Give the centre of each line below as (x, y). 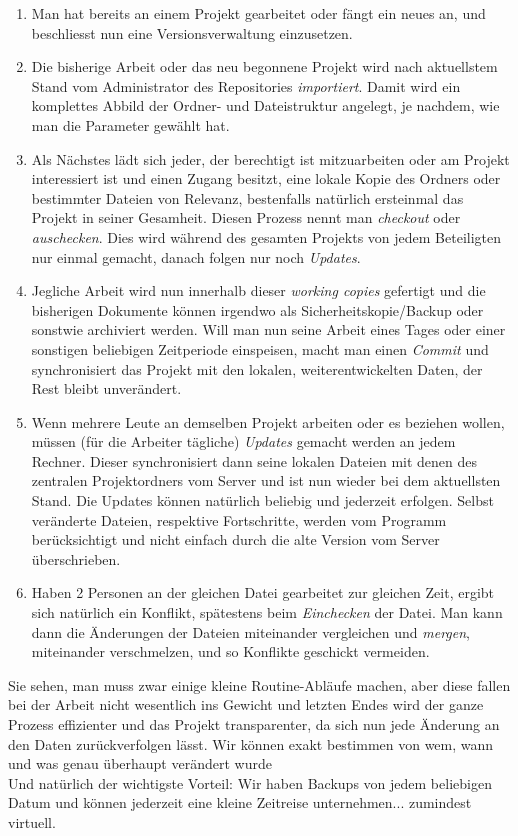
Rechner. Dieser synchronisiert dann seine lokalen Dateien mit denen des (254, 460)
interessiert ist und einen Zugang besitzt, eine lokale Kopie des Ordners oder (266, 178)
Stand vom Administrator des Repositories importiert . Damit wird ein (246, 85)
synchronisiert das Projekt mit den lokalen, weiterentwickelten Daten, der (257, 368)
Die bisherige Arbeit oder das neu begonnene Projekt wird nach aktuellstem (264, 66)
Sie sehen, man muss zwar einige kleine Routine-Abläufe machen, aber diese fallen (259, 684)
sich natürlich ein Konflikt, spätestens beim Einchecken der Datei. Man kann (267, 612)
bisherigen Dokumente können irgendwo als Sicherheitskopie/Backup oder (257, 309)
